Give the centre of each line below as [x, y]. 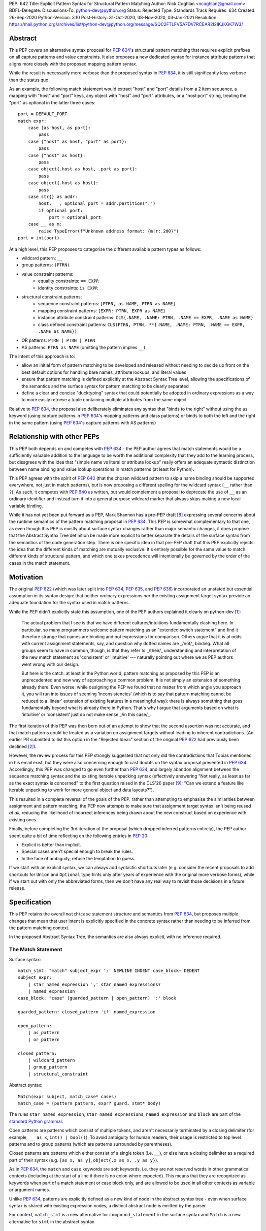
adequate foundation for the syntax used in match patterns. [69, 603]
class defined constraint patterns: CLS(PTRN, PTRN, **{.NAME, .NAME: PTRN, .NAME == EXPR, [142, 324]
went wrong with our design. [50, 664]
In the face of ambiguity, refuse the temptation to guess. [79, 858]
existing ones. [23, 819]
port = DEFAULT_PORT [43, 114]
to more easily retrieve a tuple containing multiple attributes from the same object [104, 400]
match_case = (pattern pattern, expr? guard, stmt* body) [89, 1103]
